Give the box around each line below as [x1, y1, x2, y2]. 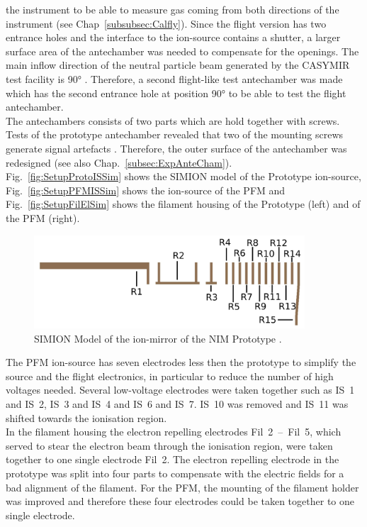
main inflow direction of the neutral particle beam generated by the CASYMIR [6, 57, 350, 72]
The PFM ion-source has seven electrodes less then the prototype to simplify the [6, 355, 356, 370]
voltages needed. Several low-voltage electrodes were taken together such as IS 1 [6, 382, 355, 397]
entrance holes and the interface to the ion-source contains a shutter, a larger [6, 30, 341, 45]
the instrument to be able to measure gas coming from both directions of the [6, 2, 339, 16]
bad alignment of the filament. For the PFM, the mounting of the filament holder [6, 479, 359, 494]
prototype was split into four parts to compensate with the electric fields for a [6, 465, 344, 480]
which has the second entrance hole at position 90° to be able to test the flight [6, 85, 346, 100]
